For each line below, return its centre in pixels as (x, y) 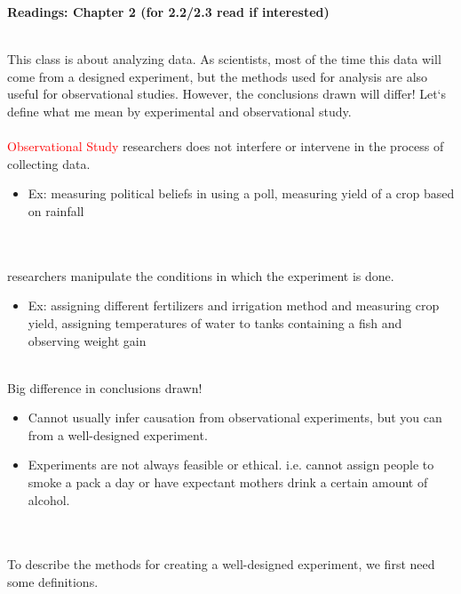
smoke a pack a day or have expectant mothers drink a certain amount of (228, 482)
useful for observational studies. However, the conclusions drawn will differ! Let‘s (227, 94)
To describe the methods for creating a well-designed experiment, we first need (221, 564)
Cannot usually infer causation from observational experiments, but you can (235, 417)
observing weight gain (87, 340)
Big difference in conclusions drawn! (105, 387)
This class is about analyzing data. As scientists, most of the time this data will (224, 59)
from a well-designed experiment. (118, 434)
